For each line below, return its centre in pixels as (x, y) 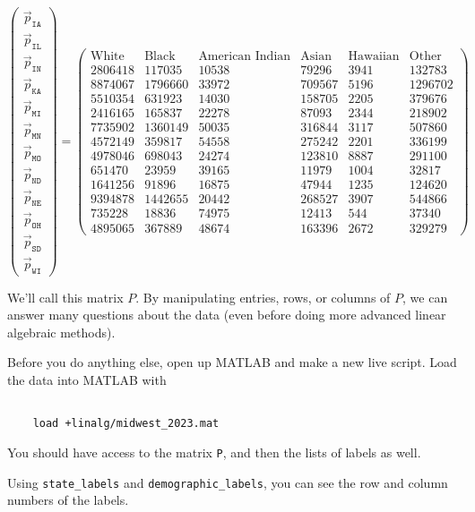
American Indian (245, 57)
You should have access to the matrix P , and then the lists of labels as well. (214, 452)
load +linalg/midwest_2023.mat (126, 424)
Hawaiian (374, 57)
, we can (425, 297)
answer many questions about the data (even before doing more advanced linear (227, 315)
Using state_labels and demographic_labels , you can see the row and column (228, 482)
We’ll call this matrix (65, 297)
